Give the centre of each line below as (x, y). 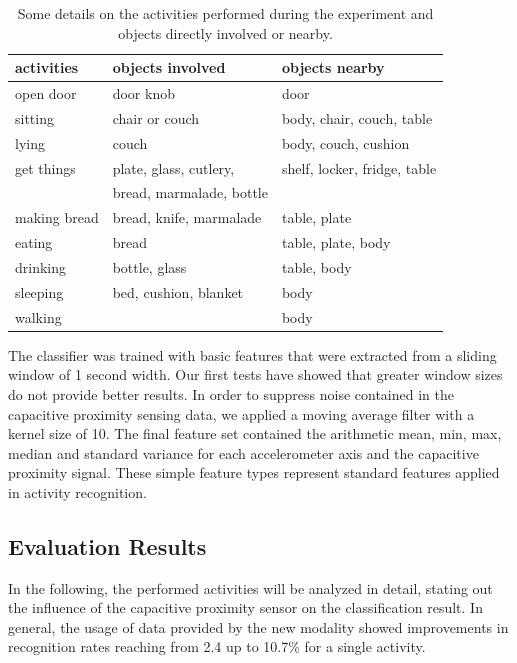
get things (45, 167)
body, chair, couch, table (357, 117)
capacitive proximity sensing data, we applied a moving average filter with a (241, 413)
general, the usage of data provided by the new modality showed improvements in (258, 626)
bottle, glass (149, 266)
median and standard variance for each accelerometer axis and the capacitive (243, 452)
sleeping (39, 291)
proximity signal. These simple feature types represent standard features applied (254, 472)
